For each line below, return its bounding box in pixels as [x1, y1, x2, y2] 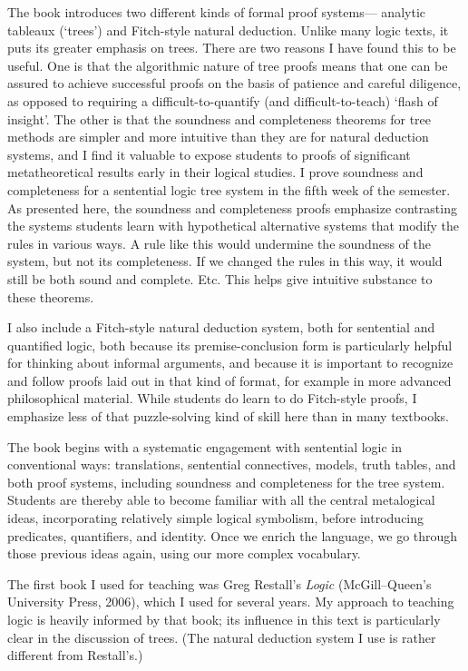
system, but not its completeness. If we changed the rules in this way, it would [7, 252, 443, 271]
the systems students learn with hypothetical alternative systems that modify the [7, 216, 460, 235]
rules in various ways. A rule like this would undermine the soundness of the [7, 233, 431, 252]
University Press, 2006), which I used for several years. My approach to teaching [7, 592, 454, 611]
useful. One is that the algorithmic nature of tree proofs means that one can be [7, 55, 448, 74]
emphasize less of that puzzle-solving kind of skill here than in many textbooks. [7, 407, 450, 426]
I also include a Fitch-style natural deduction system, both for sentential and [7, 318, 435, 337]
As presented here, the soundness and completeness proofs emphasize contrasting [7, 198, 457, 217]
